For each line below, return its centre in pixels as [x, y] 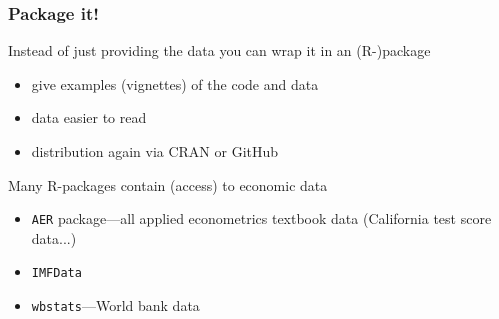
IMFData [56, 273]
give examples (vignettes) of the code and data [175, 83]
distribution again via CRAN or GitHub [155, 151]
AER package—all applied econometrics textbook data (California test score [261, 218]
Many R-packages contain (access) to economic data [168, 184]
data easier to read [89, 117]
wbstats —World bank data [115, 305]
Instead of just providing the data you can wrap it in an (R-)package [219, 50]
